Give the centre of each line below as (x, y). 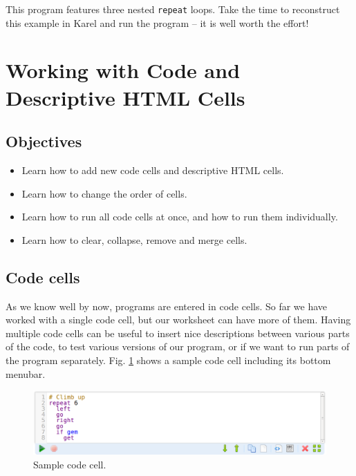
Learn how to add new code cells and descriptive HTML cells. (153, 170)
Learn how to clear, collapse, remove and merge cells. (134, 239)
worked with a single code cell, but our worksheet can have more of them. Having (178, 320)
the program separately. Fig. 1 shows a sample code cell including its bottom (168, 360)
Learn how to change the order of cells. (104, 193)
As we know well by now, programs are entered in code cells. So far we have (167, 306)
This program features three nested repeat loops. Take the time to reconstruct (173, 9)
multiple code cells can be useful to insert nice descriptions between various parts (178, 333)
